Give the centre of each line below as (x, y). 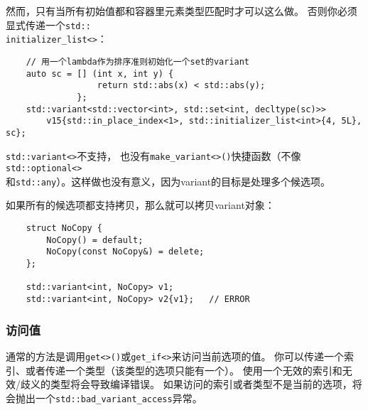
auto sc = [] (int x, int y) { (100, 74)
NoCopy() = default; (95, 240)
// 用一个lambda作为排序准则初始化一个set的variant (138, 61)
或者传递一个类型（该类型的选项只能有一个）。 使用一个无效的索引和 (184, 370)
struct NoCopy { (64, 228)
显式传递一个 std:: (48, 25)
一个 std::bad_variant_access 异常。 (119, 398)
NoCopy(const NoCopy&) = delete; (125, 252)
